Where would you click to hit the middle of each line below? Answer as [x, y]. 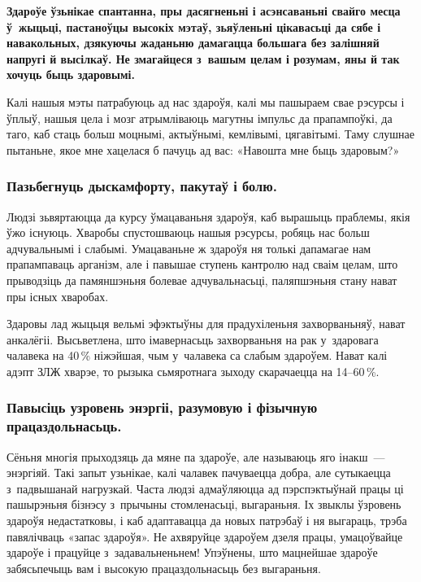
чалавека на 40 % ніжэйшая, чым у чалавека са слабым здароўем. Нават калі [197, 355]
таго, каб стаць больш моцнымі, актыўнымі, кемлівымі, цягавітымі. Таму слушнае [210, 134]
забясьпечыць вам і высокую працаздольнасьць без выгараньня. [164, 568]
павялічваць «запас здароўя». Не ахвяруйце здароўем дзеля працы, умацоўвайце [205, 536]
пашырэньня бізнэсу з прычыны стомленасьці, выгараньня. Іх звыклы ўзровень [204, 504]
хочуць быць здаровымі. [71, 74]
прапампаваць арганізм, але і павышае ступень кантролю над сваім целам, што [202, 264]
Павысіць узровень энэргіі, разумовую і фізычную [162, 407]
